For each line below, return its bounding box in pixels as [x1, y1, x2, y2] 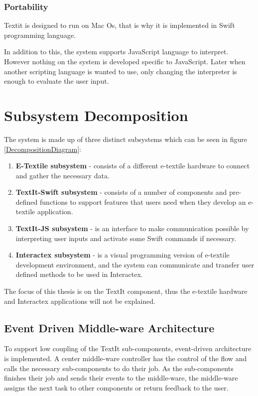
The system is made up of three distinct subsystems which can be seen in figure [4, 133, 247, 144]
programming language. [4, 29, 76, 40]
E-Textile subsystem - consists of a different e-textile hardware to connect [15, 160, 250, 171]
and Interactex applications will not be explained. [4, 295, 155, 306]
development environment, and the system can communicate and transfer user [15, 259, 255, 269]
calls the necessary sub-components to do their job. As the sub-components [4, 363, 234, 373]
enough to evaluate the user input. [4, 76, 109, 86]
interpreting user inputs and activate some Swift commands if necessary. [15, 233, 237, 243]
